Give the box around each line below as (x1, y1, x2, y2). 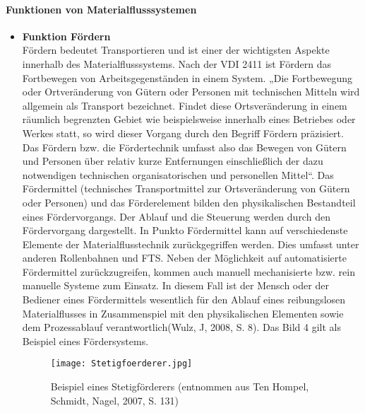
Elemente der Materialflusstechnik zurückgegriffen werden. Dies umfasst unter (22, 236, 359, 251)
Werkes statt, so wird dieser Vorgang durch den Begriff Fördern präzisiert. (22, 125, 344, 140)
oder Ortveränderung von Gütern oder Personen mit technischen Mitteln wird (22, 84, 360, 99)
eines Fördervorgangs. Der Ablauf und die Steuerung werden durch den (22, 209, 330, 223)
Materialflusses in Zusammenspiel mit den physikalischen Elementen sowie (22, 306, 344, 320)
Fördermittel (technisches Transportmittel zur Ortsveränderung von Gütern (22, 181, 350, 196)
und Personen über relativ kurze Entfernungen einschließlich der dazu (22, 153, 323, 168)
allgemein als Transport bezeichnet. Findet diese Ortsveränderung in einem (22, 98, 347, 112)
